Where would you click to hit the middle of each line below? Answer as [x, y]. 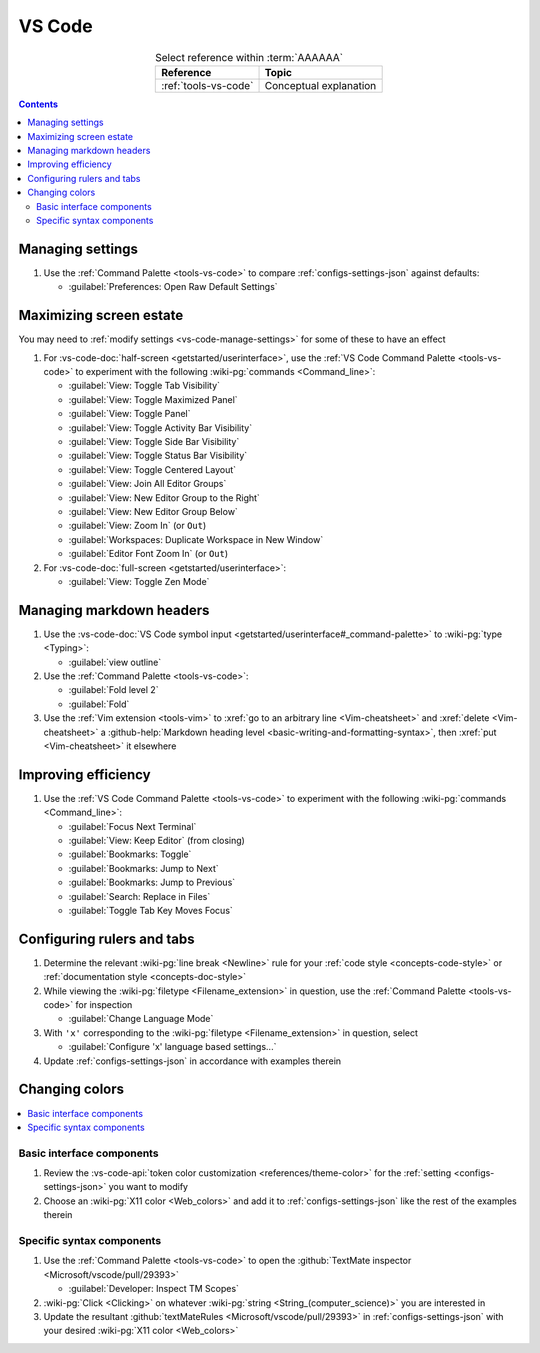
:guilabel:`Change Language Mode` [141, 1019]
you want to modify [148, 1187]
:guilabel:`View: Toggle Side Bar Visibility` [154, 441]
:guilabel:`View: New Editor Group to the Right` [164, 497]
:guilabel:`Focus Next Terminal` [132, 826]
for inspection [104, 1005]
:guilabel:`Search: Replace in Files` [139, 896]
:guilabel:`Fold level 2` [113, 690]
